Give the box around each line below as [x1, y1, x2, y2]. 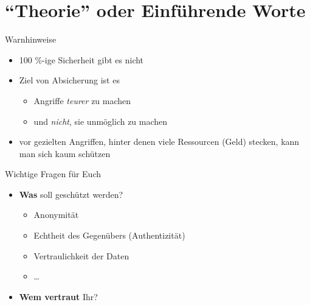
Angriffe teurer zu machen [33, 94, 131, 107]
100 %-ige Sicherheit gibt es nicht [19, 53, 144, 66]
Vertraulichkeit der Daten [33, 249, 129, 262]
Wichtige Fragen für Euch [5, 167, 101, 180]
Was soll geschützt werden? [19, 188, 123, 200]
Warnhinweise [5, 33, 57, 46]
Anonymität [33, 208, 79, 221]
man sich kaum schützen [19, 147, 111, 160]
